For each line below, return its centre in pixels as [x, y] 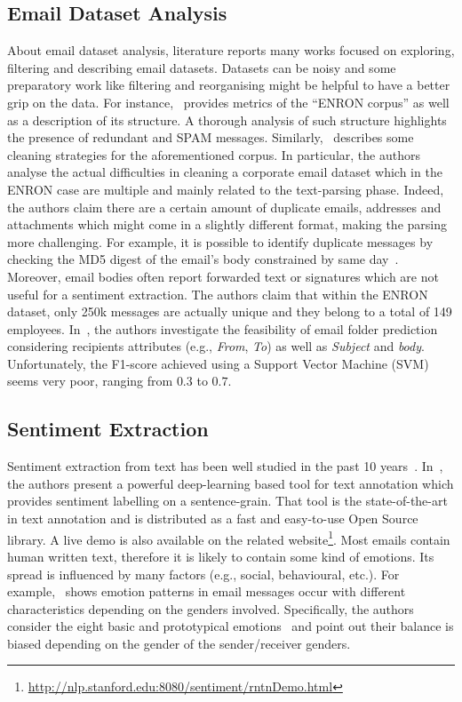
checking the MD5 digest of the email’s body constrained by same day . [203, 259]
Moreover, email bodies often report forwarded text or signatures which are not [223, 276]
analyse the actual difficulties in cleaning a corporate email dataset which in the [225, 172]
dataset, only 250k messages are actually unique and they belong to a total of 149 [230, 311]
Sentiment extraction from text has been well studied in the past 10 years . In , [225, 466]
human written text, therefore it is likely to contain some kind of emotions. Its [221, 556]
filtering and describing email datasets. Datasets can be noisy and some [202, 67]
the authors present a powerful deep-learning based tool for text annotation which [231, 483]
